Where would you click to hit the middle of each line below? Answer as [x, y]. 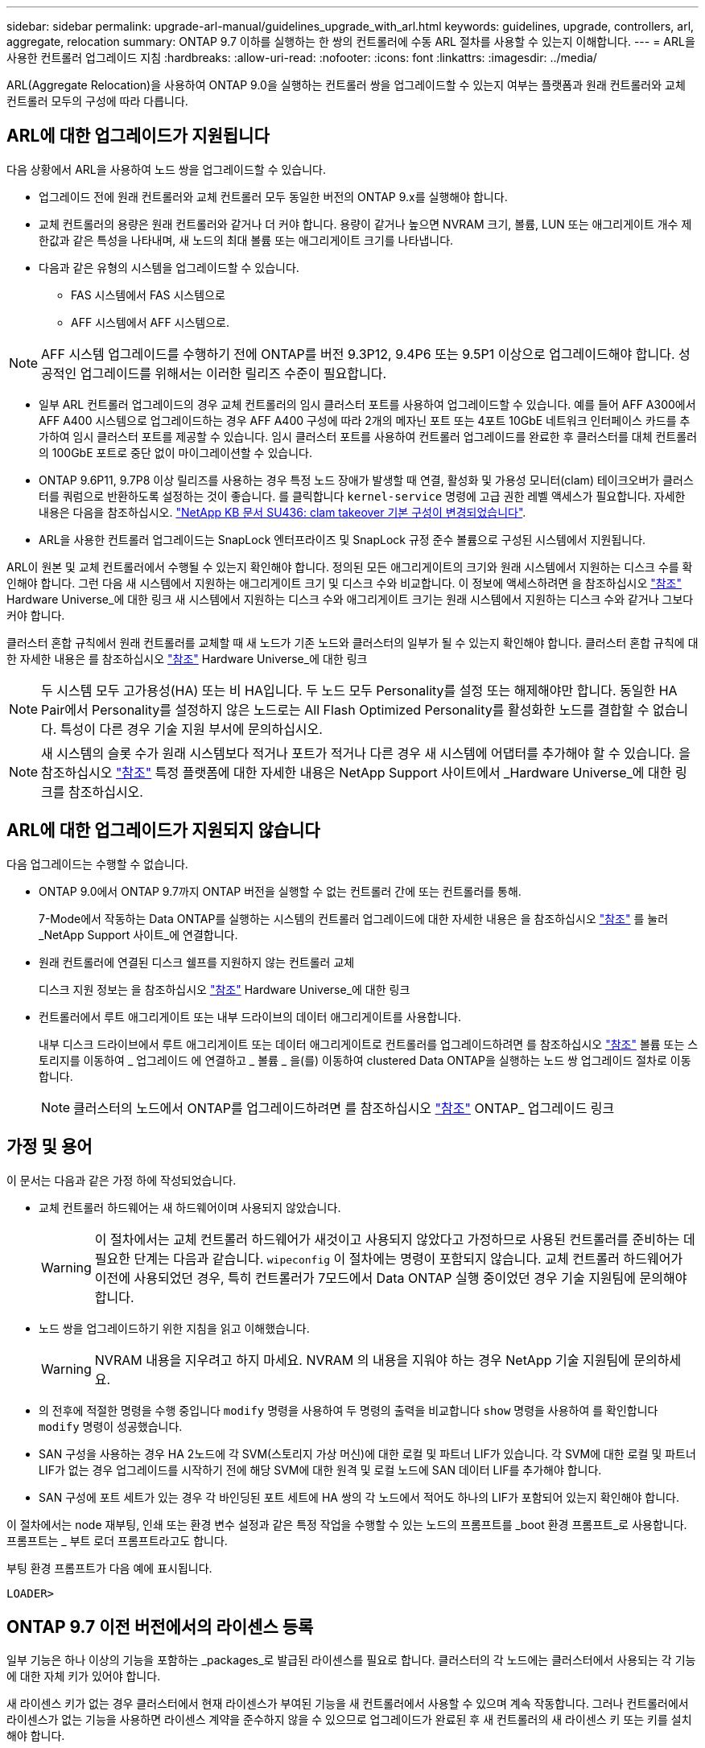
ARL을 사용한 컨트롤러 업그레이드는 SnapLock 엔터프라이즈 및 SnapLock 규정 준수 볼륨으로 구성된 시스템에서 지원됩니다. [342, 539]
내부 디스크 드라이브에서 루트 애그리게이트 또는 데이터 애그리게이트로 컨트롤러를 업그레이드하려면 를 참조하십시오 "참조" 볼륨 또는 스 [369, 1044]
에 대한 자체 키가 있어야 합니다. [84, 1676]
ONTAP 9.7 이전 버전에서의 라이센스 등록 [160, 1626]
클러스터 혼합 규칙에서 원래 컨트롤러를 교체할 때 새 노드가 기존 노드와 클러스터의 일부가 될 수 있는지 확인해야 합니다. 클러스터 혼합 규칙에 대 [352, 642]
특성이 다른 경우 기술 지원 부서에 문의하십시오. [191, 729]
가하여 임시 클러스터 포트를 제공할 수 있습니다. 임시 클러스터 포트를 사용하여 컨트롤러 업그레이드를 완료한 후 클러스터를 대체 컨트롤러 [368, 436]
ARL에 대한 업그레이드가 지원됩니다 [138, 136]
